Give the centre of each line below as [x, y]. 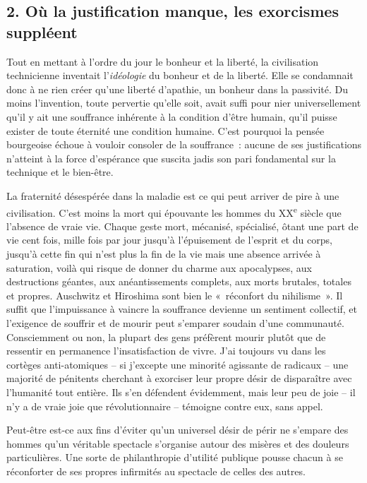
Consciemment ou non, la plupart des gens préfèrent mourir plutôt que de [166, 336]
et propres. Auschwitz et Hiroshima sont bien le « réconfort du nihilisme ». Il [175, 295]
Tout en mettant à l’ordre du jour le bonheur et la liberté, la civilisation [163, 61]
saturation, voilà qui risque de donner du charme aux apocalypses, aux [159, 267]
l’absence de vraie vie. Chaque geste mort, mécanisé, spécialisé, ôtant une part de [182, 226]
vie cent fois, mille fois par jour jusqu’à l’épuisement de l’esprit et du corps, [169, 240]
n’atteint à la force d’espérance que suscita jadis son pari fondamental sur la [171, 158]
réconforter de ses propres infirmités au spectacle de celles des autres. [156, 471]
